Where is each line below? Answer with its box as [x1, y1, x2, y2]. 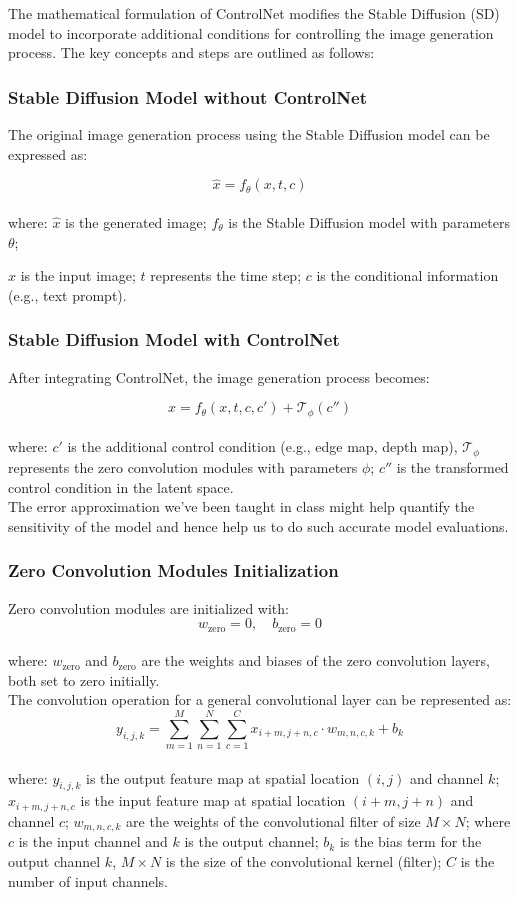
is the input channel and [18, 831, 168, 852]
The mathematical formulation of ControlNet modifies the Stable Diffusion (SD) [8, 3, 500, 23]
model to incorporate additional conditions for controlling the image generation [8, 22, 494, 43]
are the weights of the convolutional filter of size [126, 810, 421, 831]
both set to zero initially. [8, 669, 160, 690]
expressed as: [8, 143, 88, 164]
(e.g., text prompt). [8, 284, 127, 305]
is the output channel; [184, 831, 319, 852]
